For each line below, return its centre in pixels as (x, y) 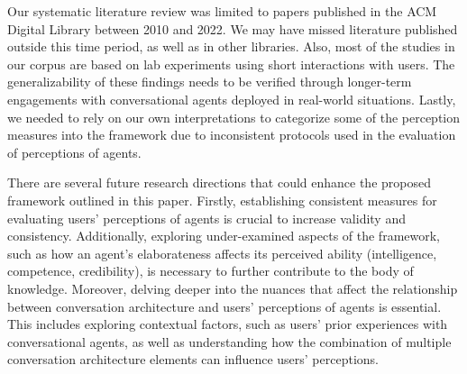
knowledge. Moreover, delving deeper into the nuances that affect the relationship (233, 288)
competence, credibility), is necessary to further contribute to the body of (211, 271)
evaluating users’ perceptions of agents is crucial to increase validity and (206, 218)
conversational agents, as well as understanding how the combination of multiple (229, 341)
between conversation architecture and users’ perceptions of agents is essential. (224, 306)
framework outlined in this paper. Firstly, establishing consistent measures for (222, 200)
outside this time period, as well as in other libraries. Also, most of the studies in (231, 46)
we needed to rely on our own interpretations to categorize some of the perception (234, 117)
